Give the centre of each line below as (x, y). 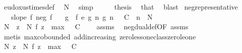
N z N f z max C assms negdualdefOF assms (96, 26)
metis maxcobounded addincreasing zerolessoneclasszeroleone (100, 36)
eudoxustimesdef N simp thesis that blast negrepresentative (121, 7)
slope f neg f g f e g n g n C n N (82, 16)
